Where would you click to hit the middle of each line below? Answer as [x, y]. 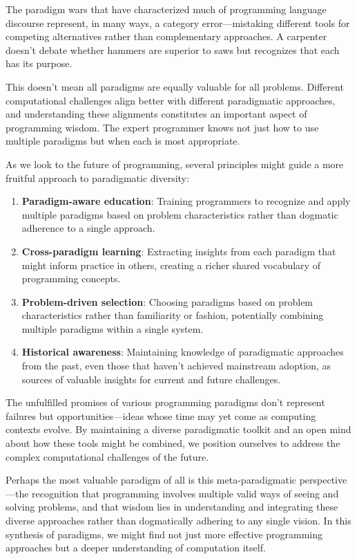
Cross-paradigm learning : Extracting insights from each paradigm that [179, 251]
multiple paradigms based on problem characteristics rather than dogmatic [180, 214]
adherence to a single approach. [88, 228]
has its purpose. [39, 63]
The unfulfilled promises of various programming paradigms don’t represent [165, 402]
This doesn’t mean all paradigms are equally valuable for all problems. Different [175, 86]
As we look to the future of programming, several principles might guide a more [175, 164]
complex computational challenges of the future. [107, 456]
